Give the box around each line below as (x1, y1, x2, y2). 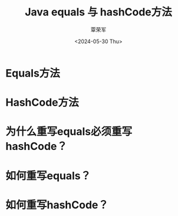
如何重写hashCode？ (5, 198, 109, 211)
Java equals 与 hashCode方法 (25, 5, 172, 19)
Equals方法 (5, 66, 60, 80)
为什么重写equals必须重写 (5, 125, 133, 139)
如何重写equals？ (5, 169, 91, 182)
